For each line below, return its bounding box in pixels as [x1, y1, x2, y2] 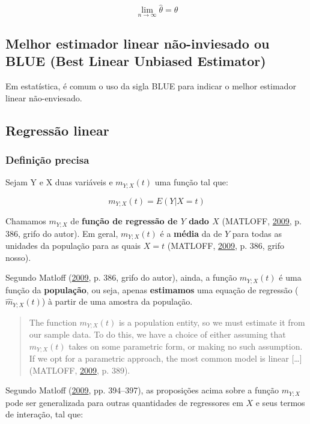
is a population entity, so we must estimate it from [118, 315, 305, 328]
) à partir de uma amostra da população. [41, 295, 193, 308]
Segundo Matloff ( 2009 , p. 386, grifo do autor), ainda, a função [5, 271, 237, 284]
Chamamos [5, 215, 46, 227]
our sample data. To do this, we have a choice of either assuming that [29, 328, 286, 341]
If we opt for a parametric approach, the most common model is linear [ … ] [29, 352, 302, 365]
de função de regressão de [70, 215, 178, 227]
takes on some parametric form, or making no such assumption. [68, 339, 303, 352]
